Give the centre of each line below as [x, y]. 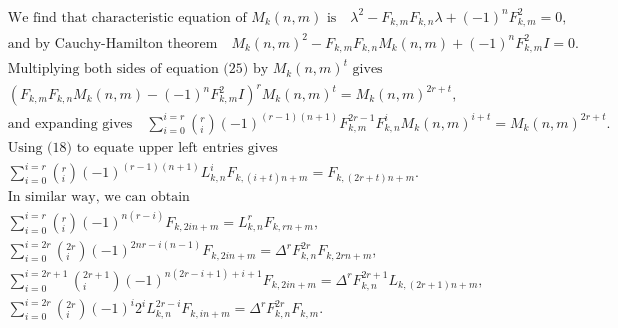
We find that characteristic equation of [127, 17]
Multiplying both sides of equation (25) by [138, 69]
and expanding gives [70, 123]
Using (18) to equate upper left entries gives [142, 147]
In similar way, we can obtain [98, 197]
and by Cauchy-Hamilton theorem [112, 43]
